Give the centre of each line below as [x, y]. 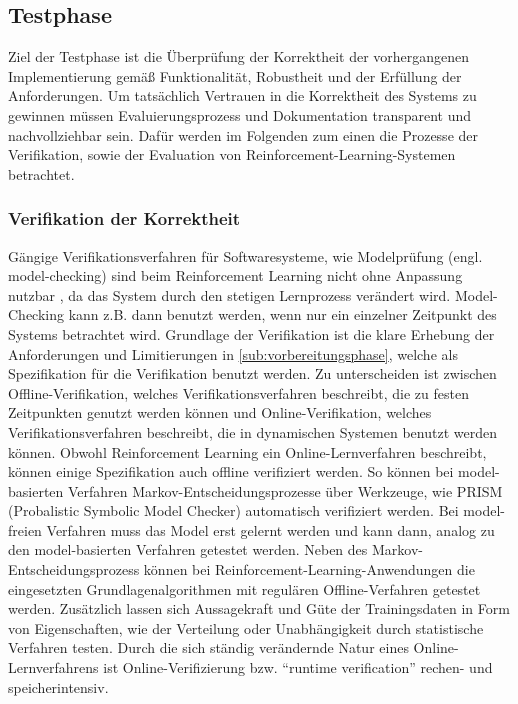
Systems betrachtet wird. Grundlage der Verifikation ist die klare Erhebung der [251, 333]
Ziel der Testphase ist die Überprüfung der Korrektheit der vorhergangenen [239, 56]
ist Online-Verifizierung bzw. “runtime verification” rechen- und [298, 667]
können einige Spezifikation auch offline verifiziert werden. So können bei [231, 471]
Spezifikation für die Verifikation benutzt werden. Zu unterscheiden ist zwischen [252, 373]
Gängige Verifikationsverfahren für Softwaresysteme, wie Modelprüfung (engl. [245, 255]
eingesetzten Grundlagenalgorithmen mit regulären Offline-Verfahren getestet [244, 588]
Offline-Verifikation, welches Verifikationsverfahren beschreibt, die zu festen [238, 392]
